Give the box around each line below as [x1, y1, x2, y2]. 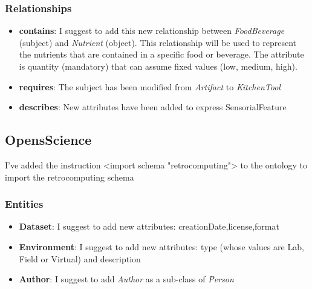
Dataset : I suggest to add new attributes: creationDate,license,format [19, 220, 279, 233]
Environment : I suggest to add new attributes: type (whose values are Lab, [19, 240, 304, 253]
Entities [5, 196, 44, 211]
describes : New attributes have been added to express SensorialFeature [19, 101, 287, 113]
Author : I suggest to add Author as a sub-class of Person [19, 273, 234, 285]
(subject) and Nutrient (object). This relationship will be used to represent [19, 36, 297, 48]
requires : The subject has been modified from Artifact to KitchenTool [19, 80, 281, 93]
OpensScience [5, 130, 92, 149]
